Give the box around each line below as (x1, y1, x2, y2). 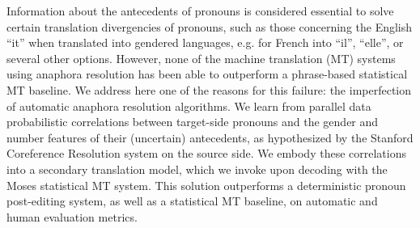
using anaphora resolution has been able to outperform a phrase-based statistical (6, 65, 408, 82)
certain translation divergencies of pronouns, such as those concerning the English (6, 18, 413, 35)
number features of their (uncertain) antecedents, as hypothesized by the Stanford (6, 129, 414, 146)
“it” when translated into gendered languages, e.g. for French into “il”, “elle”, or (6, 34, 404, 51)
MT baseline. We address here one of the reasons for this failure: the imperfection (6, 81, 412, 98)
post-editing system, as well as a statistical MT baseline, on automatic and (6, 192, 378, 209)
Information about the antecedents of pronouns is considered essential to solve (6, 2, 394, 19)
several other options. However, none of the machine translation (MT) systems (6, 49, 396, 66)
